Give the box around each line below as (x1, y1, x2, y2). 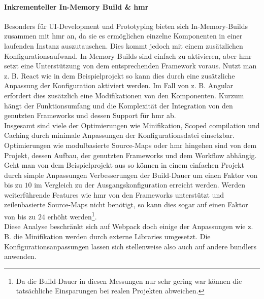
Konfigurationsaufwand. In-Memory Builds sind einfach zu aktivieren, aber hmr (4, 50, 252, 61)
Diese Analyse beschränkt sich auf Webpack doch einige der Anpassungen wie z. (4, 221, 253, 232)
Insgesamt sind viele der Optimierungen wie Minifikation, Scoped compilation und (4, 120, 260, 130)
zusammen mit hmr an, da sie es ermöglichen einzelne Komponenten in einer (4, 30, 243, 41)
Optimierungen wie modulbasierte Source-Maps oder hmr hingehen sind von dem (4, 139, 257, 150)
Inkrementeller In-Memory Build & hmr (4, 1, 149, 12)
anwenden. (4, 251, 37, 261)
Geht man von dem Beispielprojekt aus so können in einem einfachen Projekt (4, 160, 244, 170)
